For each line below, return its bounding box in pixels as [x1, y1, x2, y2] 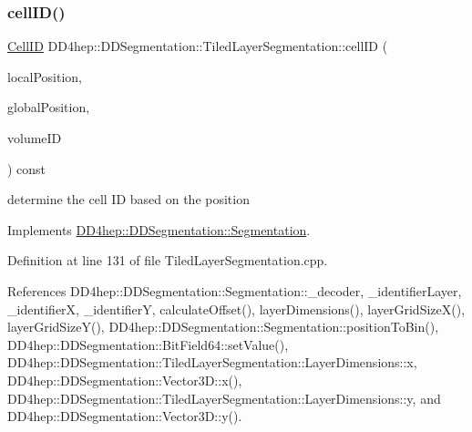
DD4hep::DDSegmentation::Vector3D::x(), [7, 370, 242, 389]
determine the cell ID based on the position [7, 190, 250, 209]
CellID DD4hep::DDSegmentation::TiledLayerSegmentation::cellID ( [7, 36, 388, 56]
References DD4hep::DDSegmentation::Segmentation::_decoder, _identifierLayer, [7, 281, 462, 300]
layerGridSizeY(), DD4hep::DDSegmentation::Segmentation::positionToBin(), [7, 317, 439, 336]
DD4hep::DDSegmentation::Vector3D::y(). [7, 406, 242, 426]
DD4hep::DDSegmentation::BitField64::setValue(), [7, 334, 289, 354]
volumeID [7, 129, 62, 147]
